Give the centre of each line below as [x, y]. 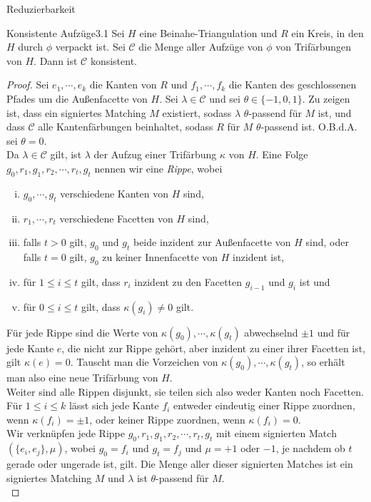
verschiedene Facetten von [116, 218]
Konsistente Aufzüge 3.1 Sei [66, 32]
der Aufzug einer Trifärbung [155, 154]
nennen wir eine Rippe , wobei [158, 168]
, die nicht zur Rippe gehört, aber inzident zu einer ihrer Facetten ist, [214, 348]
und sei [225, 98]
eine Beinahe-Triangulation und [208, 32]
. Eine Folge [282, 154]
